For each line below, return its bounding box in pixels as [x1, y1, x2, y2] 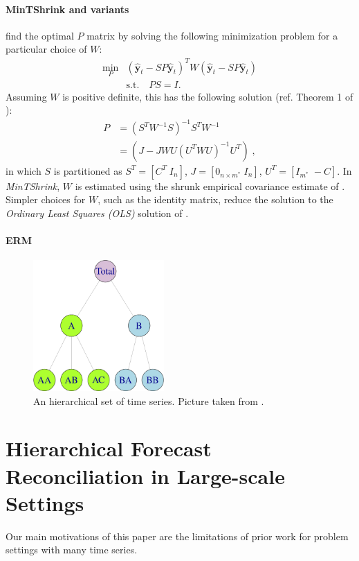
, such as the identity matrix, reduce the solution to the [98, 192, 333, 207]
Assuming [6, 89, 47, 103]
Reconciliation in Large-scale [6, 461, 285, 490]
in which [6, 163, 42, 178]
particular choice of [6, 42, 87, 56]
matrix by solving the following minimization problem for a [86, 28, 338, 42]
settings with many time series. [6, 542, 138, 557]
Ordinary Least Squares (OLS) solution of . [6, 205, 189, 220]
